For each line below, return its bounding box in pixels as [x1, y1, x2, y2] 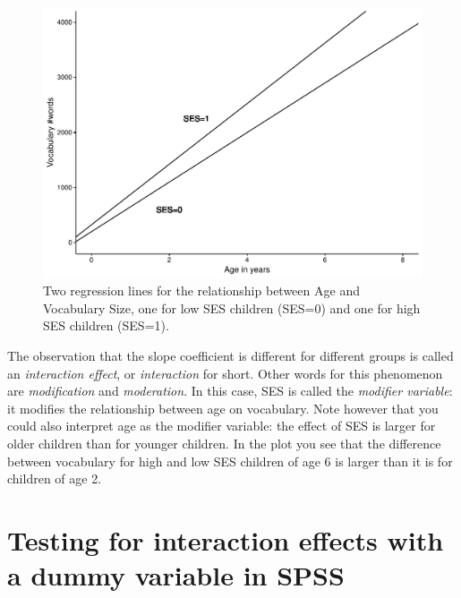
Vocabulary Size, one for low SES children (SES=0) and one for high [43, 298, 421, 317]
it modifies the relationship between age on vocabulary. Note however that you [7, 398, 439, 417]
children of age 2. [7, 469, 102, 488]
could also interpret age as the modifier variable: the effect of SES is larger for [7, 416, 436, 435]
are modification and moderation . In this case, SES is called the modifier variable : [7, 381, 453, 400]
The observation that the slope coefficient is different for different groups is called [7, 346, 454, 365]
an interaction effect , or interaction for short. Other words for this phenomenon [7, 363, 443, 382]
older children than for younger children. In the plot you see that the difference [7, 434, 441, 453]
